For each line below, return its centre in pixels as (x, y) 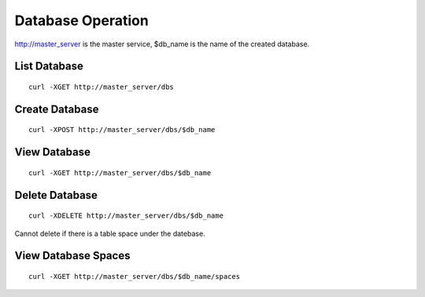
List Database (49, 66)
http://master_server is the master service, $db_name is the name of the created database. (162, 44)
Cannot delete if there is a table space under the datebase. (110, 233)
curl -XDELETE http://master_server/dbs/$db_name (126, 216)
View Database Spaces (72, 256)
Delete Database (56, 195)
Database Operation (81, 20)
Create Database (57, 109)
